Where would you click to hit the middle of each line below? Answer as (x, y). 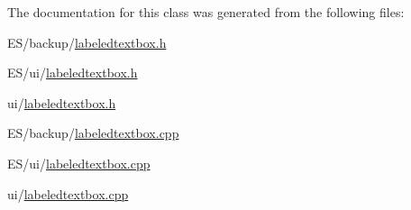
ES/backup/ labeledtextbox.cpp (93, 133)
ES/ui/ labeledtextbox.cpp (79, 163)
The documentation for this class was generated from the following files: (206, 12)
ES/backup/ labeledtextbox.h (87, 42)
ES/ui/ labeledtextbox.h (73, 73)
